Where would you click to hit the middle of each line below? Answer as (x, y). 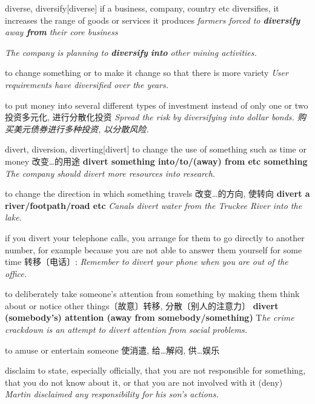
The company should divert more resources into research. (110, 173)
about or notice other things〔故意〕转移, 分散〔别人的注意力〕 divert (142, 305)
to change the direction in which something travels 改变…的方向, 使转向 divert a (157, 193)
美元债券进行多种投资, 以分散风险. (81, 128)
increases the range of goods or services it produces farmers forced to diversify (152, 20)
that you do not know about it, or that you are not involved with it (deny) (144, 382)
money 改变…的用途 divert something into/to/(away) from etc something (156, 161)
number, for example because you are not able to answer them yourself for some (154, 249)
